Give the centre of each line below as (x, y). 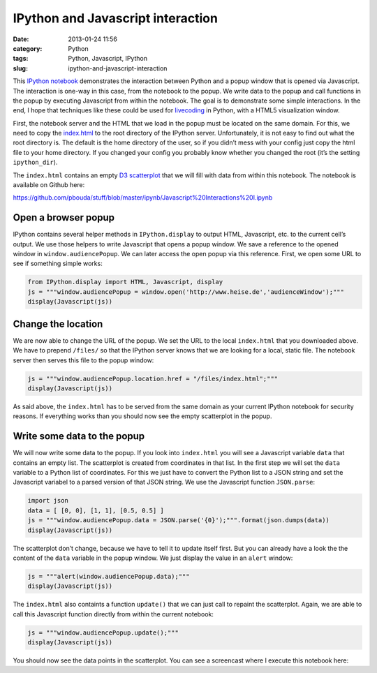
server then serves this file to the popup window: (83, 360)
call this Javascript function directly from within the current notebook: (113, 614)
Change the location (58, 324)
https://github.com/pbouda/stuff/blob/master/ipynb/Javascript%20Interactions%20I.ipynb (143, 198)
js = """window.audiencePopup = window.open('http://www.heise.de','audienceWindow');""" (186, 292)
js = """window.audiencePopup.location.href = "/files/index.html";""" (153, 378)
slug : (20, 68)
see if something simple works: (58, 264)
